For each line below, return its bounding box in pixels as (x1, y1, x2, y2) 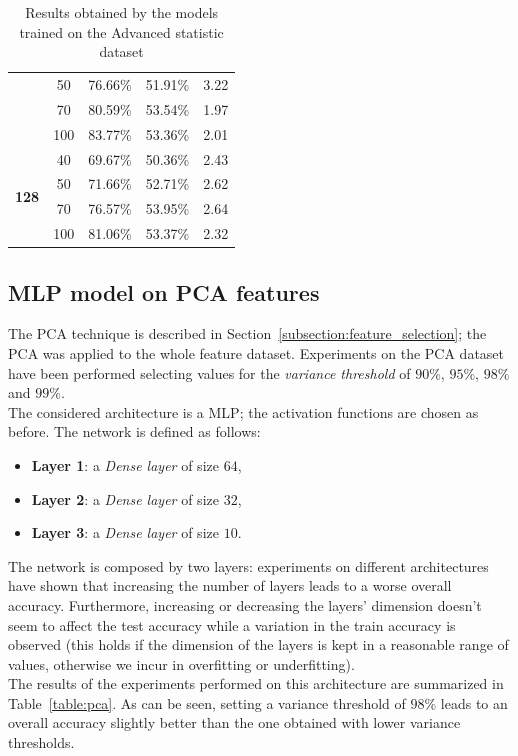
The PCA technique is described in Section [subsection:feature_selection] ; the (8, 323, 487, 344)
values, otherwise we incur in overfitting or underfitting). (8, 653, 355, 674)
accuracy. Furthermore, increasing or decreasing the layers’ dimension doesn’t (8, 594, 482, 615)
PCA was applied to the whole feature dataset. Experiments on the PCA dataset (8, 342, 505, 363)
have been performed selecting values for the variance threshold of (8, 362, 411, 383)
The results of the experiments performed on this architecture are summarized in (8, 673, 504, 694)
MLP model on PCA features (8, 276, 320, 307)
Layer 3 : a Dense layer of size (31, 522, 219, 543)
